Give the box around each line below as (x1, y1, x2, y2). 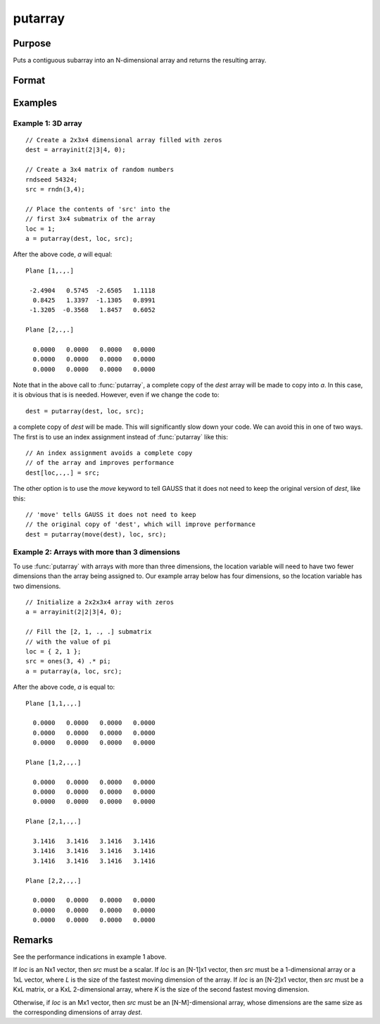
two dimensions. (13, 582, 61, 590)
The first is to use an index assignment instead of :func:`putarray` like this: (13, 432, 229, 441)
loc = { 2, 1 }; (25, 647, 82, 655)
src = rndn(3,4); (25, 185, 85, 193)
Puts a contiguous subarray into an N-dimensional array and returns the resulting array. (13, 56, 267, 65)
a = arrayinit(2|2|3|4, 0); (25, 608, 122, 616)
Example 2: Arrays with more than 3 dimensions (13, 547, 181, 557)
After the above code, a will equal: (13, 250, 113, 258)
